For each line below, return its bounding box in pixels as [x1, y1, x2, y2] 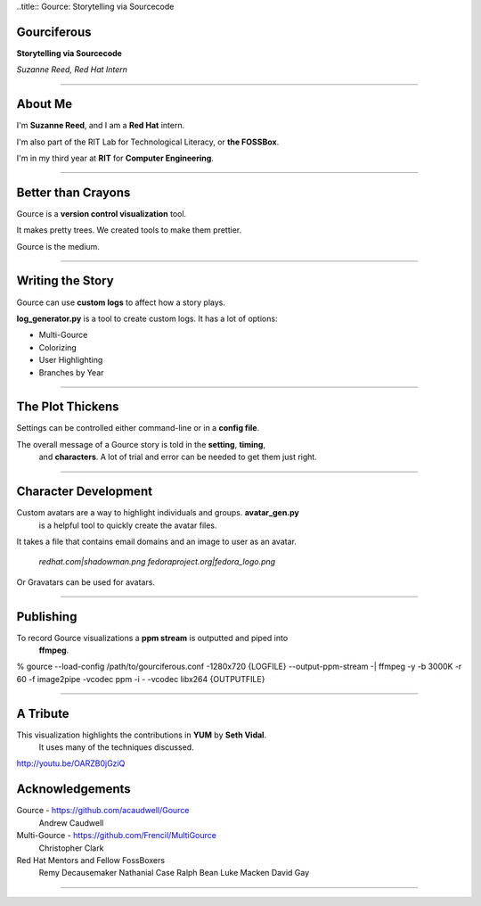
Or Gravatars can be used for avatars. [16, 576, 156, 588]
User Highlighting [38, 355, 103, 366]
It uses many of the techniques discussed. [38, 742, 195, 753]
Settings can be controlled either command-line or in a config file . [16, 423, 260, 433]
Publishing [16, 609, 77, 624]
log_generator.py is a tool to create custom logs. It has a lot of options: [16, 313, 278, 324]
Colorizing [38, 342, 77, 352]
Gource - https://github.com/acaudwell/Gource [16, 805, 190, 816]
